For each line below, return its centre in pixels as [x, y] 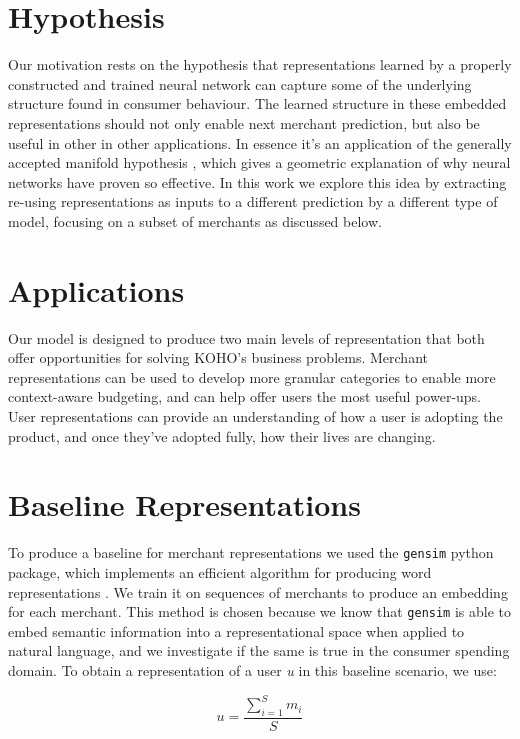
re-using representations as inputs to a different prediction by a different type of [253, 201]
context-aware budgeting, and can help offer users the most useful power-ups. [245, 396]
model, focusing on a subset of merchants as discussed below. [195, 220]
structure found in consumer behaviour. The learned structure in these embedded [257, 103]
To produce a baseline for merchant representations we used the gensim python [251, 552]
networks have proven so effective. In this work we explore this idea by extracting [257, 181]
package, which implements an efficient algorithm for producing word [220, 571]
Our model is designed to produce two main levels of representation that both [246, 337]
